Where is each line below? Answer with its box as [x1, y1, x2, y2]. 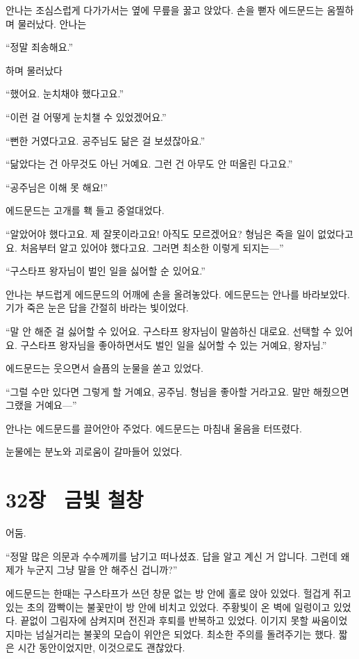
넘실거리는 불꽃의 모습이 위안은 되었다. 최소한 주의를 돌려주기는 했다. [35, 626, 335, 641]
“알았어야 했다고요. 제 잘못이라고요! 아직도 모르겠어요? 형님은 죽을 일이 [6, 226, 315, 241]
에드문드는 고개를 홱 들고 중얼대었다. [6, 203, 165, 218]
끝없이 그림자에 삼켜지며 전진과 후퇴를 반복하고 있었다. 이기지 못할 [20, 613, 309, 628]
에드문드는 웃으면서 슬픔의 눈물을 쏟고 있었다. [6, 361, 203, 375]
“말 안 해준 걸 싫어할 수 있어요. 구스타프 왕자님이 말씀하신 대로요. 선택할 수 [6, 323, 332, 338]
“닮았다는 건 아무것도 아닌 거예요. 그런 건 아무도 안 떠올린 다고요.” [6, 156, 293, 171]
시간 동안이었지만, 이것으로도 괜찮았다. [17, 640, 185, 655]
